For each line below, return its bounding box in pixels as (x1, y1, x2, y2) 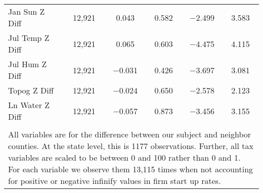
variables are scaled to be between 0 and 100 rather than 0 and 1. (8, 152, 241, 163)
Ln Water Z (8, 99, 50, 111)
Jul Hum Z (8, 58, 47, 70)
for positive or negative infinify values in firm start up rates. (8, 175, 221, 186)
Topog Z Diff (8, 84, 54, 96)
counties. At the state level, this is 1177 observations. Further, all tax (8, 140, 253, 152)
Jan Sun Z (8, 6, 45, 17)
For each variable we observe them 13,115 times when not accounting (8, 163, 253, 175)
